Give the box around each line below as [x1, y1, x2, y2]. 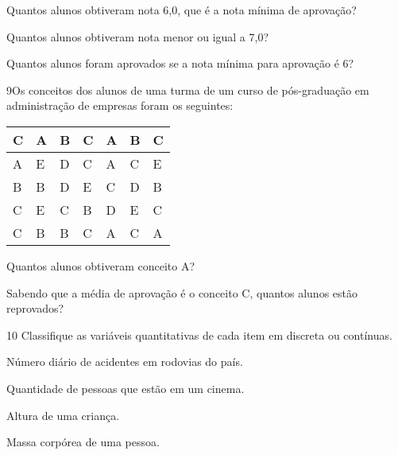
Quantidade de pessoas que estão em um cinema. [6, 379, 245, 396]
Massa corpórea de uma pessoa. [6, 434, 160, 450]
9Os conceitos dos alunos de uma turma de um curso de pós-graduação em [6, 81, 369, 98]
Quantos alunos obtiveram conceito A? [6, 257, 195, 274]
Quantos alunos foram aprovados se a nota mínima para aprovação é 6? [6, 55, 354, 72]
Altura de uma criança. [6, 406, 120, 423]
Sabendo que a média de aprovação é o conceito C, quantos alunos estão [6, 284, 358, 301]
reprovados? [6, 300, 64, 317]
